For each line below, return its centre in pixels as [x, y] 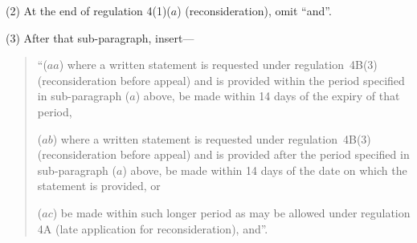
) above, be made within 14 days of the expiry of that [268, 96]
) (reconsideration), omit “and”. [254, 10]
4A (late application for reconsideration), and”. [153, 228]
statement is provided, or [99, 186]
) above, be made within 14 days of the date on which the [265, 170]
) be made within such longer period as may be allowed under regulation [231, 212]
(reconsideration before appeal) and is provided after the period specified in [223, 154]
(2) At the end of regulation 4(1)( [88, 10]
